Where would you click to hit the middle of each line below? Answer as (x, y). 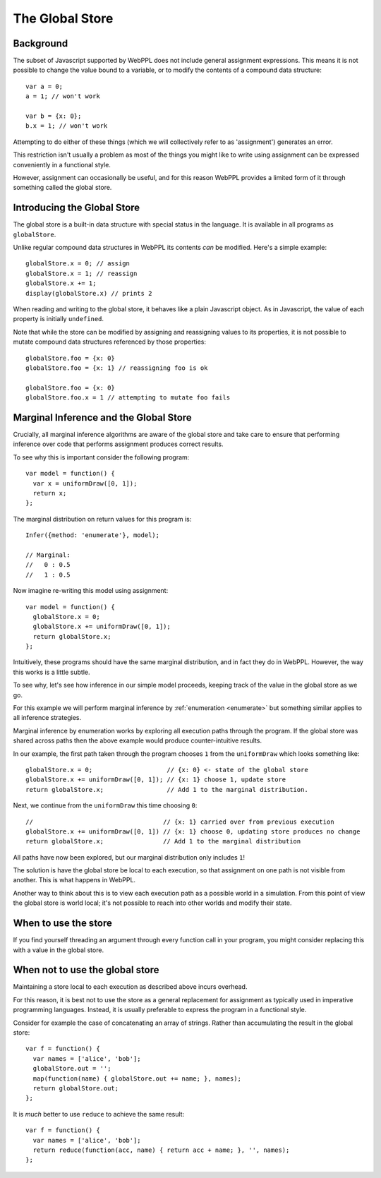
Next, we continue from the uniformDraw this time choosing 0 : (105, 805)
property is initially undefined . (59, 319)
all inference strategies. (47, 718)
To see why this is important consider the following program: (101, 457)
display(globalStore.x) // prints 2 (89, 293)
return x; (50, 493)
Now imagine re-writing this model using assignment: (91, 591)
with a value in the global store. (59, 950)
